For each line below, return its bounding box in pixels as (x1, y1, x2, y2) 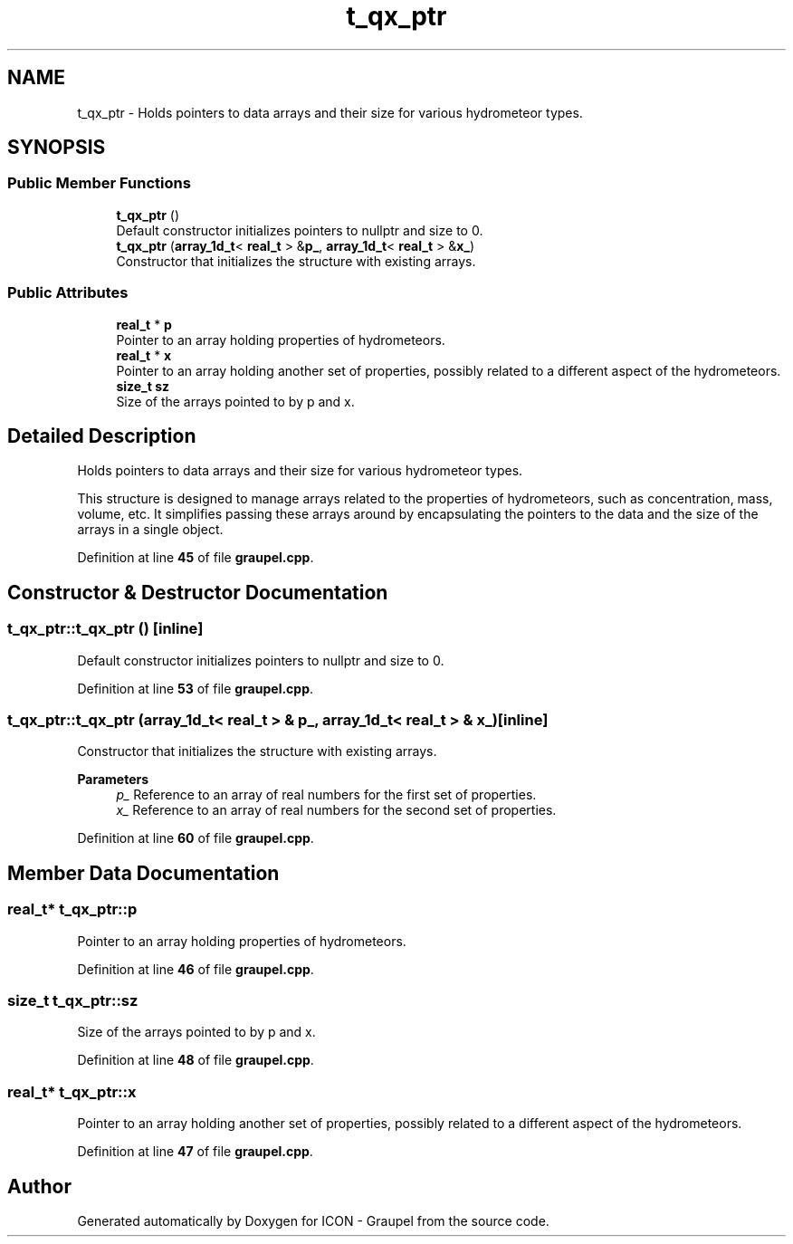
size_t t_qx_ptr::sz (7, 990, 139, 1010)
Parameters (77, 771, 149, 788)
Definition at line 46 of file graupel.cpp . (77, 961, 314, 977)
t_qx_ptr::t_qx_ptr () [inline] (7, 619, 204, 638)
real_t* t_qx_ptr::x (7, 1082, 137, 1101)
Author (7, 1174, 72, 1198)
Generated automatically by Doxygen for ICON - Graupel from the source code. (77, 1212, 549, 1229)
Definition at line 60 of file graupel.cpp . (77, 830, 314, 847)
